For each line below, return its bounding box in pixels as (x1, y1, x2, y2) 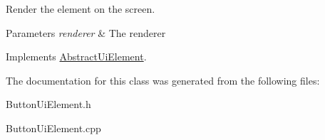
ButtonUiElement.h (6, 97, 91, 112)
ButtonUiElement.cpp (6, 120, 101, 135)
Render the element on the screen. (6, 1, 155, 16)
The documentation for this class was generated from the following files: (6, 72, 320, 87)
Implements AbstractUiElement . (6, 49, 147, 64)
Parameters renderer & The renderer (6, 25, 166, 40)
